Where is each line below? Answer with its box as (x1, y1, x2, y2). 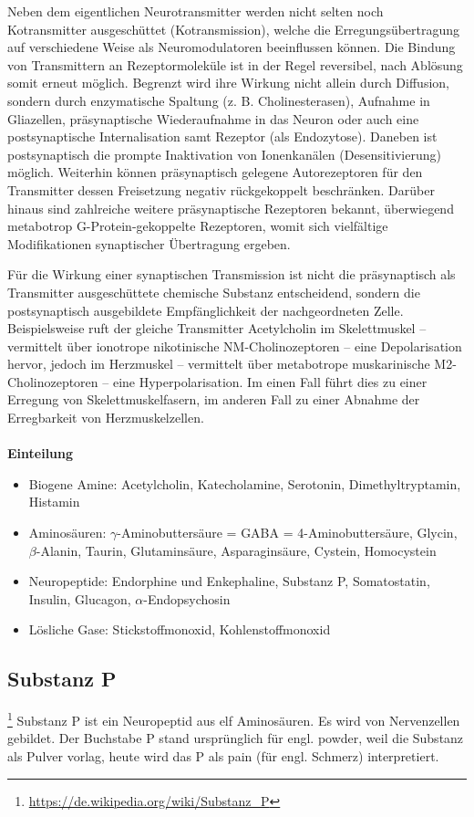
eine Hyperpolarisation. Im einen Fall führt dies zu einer (112, 372, 428, 391)
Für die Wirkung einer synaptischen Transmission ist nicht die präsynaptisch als (7, 265, 456, 284)
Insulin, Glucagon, (28, 589, 131, 608)
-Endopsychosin (143, 589, 231, 608)
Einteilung (7, 444, 74, 463)
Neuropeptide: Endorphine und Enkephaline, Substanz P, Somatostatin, (28, 571, 430, 591)
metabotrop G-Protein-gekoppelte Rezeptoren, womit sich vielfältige (7, 216, 388, 236)
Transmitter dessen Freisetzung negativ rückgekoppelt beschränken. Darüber (7, 180, 435, 199)
